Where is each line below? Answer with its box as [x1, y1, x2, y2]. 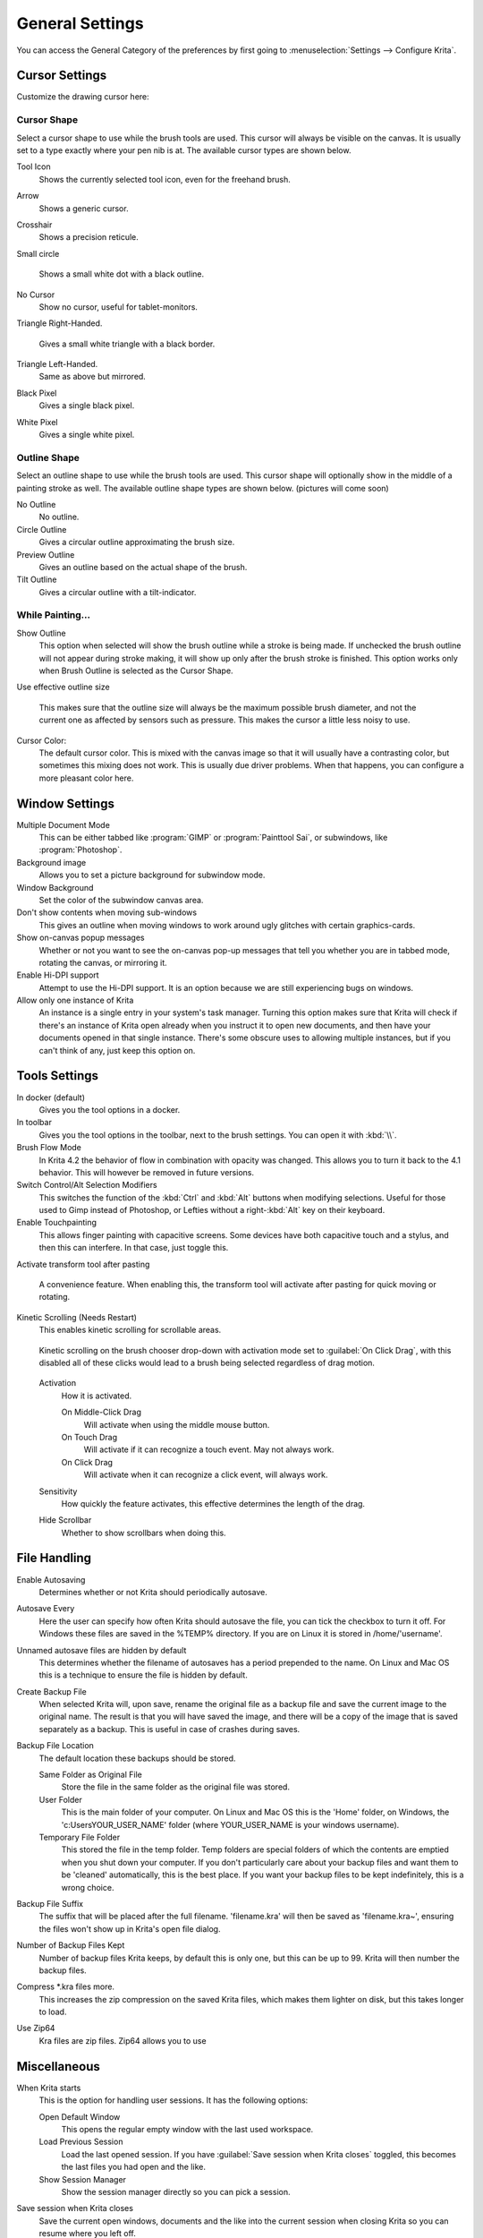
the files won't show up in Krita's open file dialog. [38, 1923, 221, 1934]
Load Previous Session [38, 2136, 123, 2148]
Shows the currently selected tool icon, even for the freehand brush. [38, 174, 291, 184]
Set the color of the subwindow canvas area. [38, 894, 204, 905]
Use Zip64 [16, 2023, 55, 2034]
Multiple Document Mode [16, 819, 111, 830]
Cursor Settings [16, 68, 107, 83]
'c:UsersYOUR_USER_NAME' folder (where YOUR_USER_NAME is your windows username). [61, 1819, 400, 1830]
